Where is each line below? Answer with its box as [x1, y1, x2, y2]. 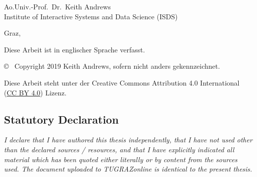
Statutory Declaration [4, 111, 119, 127]
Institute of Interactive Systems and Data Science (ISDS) [4, 11, 178, 21]
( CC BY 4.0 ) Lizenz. [4, 87, 67, 97]
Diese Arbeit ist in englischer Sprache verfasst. [4, 44, 145, 54]
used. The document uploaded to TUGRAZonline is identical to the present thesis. [4, 164, 253, 174]
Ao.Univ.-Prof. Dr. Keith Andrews [4, 1, 111, 11]
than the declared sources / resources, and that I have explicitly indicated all [4, 144, 234, 154]
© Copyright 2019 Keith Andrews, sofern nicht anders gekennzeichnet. [4, 61, 220, 71]
